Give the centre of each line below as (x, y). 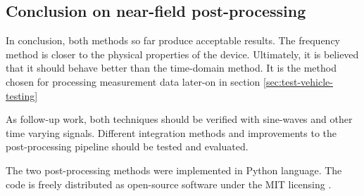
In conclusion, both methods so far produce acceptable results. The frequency (173, 40)
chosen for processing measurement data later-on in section (133, 81)
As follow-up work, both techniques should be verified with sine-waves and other (179, 119)
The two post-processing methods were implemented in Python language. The (174, 170)
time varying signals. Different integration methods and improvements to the (171, 132)
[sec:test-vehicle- (298, 81)
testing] (22, 95)
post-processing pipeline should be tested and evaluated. (127, 146)
